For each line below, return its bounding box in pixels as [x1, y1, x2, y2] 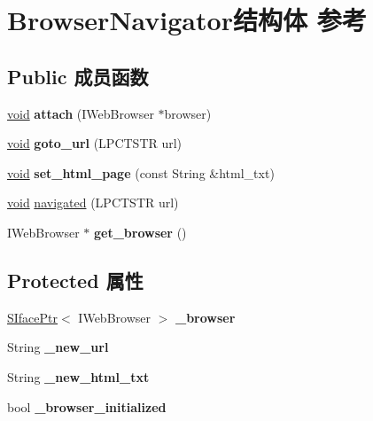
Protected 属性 [7, 266, 144, 293]
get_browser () [93, 222, 187, 241]
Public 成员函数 [7, 62, 149, 90]
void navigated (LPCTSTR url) [7, 193, 179, 212]
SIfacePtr [7, 308, 58, 326]
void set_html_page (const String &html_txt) [7, 163, 275, 182]
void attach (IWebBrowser [7, 104, 154, 122]
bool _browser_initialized [7, 397, 167, 416]
